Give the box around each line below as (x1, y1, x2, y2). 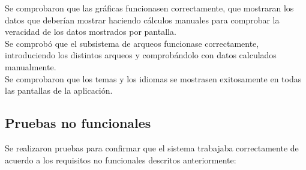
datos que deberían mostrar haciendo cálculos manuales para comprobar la (5, 13, 280, 26)
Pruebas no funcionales (5, 114, 151, 132)
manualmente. (5, 60, 56, 73)
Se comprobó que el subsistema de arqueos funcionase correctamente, (5, 37, 259, 49)
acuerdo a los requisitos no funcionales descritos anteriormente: (5, 153, 236, 166)
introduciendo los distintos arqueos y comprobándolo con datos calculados (5, 49, 277, 61)
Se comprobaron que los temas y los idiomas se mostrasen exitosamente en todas (5, 72, 302, 85)
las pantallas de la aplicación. (5, 84, 113, 97)
